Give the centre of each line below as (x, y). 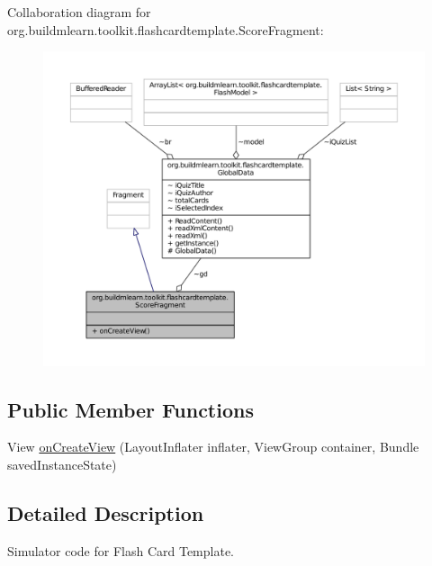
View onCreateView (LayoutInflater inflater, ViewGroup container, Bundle (213, 447)
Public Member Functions (130, 409)
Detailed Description (106, 513)
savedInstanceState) (62, 465)
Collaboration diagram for (79, 12)
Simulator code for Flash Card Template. (121, 550)
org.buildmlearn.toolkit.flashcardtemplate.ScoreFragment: (166, 29)
